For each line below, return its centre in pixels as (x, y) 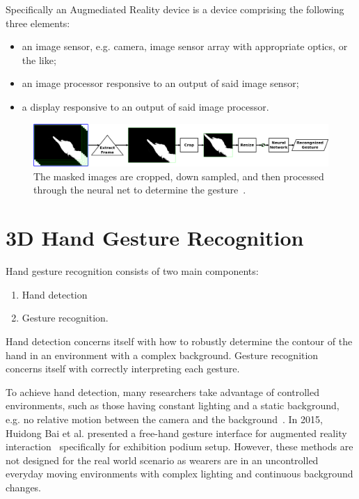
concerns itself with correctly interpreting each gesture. (123, 369)
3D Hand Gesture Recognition (155, 238)
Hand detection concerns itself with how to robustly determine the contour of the (179, 341)
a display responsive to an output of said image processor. (145, 106)
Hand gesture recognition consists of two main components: (132, 271)
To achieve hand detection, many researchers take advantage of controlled (162, 391)
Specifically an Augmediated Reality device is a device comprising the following (175, 9)
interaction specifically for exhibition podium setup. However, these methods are (179, 446)
